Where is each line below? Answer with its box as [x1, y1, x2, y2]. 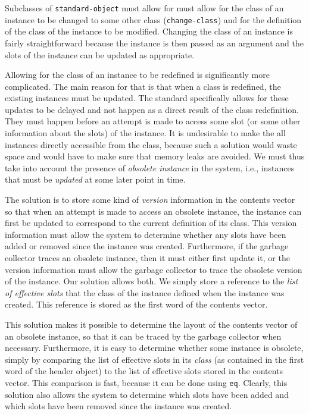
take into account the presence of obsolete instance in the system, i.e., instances [5, 161, 295, 174]
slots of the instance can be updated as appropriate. [5, 48, 195, 61]
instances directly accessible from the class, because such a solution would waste [5, 138, 297, 150]
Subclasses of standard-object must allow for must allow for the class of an [5, 2, 284, 14]
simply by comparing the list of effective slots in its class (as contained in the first [5, 353, 304, 365]
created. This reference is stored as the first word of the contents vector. [5, 298, 268, 310]
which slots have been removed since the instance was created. [5, 400, 232, 412]
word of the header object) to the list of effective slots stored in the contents [5, 365, 283, 377]
